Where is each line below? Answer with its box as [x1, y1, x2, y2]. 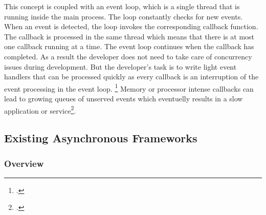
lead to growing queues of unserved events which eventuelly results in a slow [4, 93, 243, 103]
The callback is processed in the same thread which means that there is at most [4, 31, 255, 41]
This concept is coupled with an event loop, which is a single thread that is [4, 1, 240, 11]
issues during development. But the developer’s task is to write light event [4, 61, 237, 72]
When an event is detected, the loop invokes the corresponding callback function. [4, 21, 258, 32]
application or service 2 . [4, 103, 76, 116]
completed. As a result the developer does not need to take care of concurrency [4, 51, 252, 61]
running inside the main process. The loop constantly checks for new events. [4, 11, 243, 21]
